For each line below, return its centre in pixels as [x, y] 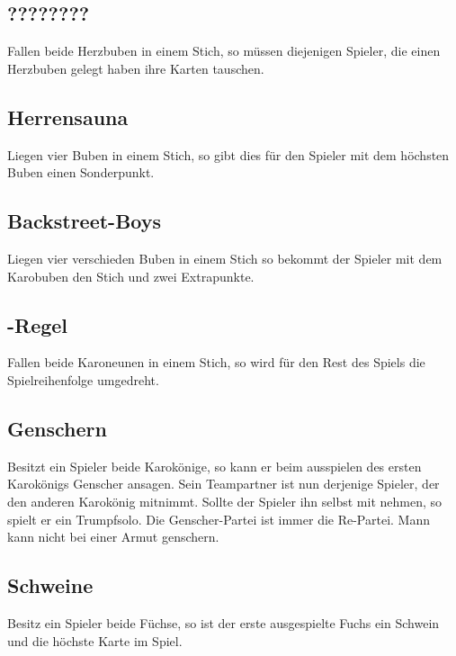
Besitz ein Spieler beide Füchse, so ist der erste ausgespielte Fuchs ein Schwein [224, 622]
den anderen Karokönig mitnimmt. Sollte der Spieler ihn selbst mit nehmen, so [225, 501]
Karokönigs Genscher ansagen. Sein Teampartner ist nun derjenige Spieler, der [224, 484]
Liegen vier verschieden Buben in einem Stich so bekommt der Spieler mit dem [225, 258]
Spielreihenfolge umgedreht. [83, 379]
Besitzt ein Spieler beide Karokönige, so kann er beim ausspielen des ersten [215, 466]
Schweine [50, 585]
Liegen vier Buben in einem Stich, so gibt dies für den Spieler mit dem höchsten [228, 154]
